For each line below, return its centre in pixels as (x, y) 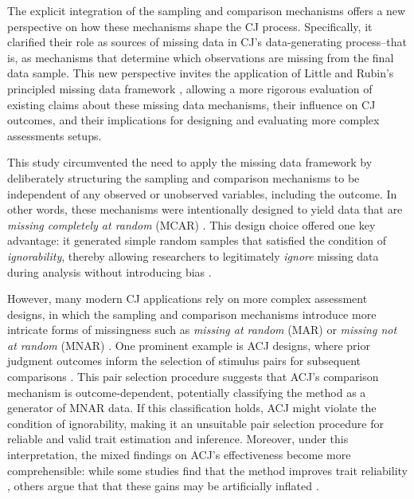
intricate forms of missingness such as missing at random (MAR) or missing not (202, 330)
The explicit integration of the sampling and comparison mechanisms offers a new (207, 10)
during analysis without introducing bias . (109, 271)
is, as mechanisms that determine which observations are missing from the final (201, 57)
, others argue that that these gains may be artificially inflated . (163, 486)
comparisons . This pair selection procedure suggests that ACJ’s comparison (193, 377)
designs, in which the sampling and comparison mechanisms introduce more (192, 314)
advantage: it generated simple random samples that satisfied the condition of (197, 240)
